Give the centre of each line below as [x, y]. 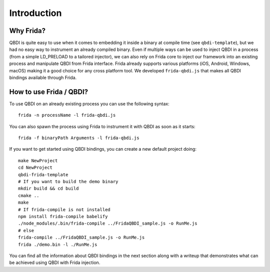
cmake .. [29, 195]
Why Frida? [27, 31]
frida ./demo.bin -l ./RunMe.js [58, 244]
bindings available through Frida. [43, 78]
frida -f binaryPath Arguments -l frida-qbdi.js [79, 138]
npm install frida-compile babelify [63, 216]
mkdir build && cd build [48, 189]
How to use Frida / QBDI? [49, 92]
